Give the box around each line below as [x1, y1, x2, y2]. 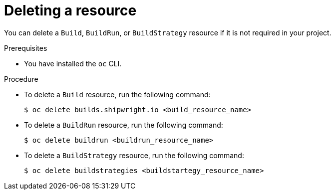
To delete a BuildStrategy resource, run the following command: [24, 151, 244, 160]
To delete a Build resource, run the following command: [24, 90, 211, 99]
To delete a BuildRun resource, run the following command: [24, 120, 223, 129]
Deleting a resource [4, 2, 137, 19]
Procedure [4, 74, 38, 83]
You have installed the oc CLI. [24, 59, 122, 68]
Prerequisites [4, 43, 47, 52]
